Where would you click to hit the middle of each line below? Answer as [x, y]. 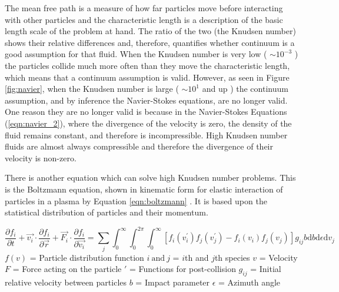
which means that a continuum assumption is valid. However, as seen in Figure [147, 77]
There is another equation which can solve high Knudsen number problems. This [150, 177]
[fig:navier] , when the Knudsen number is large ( [92, 89]
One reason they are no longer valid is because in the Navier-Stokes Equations [146, 112]
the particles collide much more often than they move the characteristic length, [147, 65]
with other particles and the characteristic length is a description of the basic [144, 19]
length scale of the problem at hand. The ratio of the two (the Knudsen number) [150, 31]
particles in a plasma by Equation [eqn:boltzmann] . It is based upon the [136, 200]
